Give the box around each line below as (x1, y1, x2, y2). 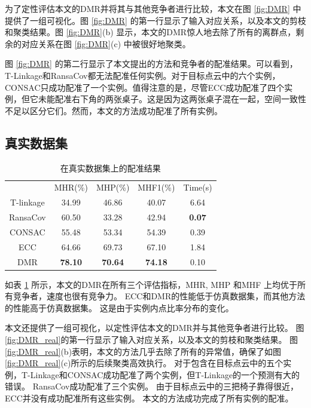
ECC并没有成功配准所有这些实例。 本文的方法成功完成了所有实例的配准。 (5, 392, 294, 404)
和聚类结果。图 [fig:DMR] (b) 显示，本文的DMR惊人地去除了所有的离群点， (5, 26, 296, 38)
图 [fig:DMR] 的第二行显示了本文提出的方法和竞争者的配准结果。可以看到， (5, 57, 298, 70)
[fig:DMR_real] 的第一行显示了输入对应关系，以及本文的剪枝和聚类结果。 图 (5, 333, 298, 346)
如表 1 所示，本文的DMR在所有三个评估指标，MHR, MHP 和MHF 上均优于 (5, 278, 298, 290)
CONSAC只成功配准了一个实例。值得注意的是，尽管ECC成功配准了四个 (5, 81, 285, 93)
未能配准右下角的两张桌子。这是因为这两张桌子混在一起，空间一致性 (38, 93, 306, 105)
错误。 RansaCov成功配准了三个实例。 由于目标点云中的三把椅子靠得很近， (5, 380, 299, 392)
